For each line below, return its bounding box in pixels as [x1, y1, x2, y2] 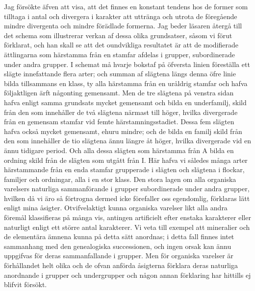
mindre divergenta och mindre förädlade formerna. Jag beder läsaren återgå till [4, 21, 242, 31]
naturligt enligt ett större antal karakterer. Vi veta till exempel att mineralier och [4, 222, 250, 232]
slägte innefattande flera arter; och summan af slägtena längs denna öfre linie [4, 68, 236, 79]
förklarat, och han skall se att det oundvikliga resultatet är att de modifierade [4, 40, 239, 50]
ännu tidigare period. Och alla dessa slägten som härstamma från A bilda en [4, 145, 234, 155]
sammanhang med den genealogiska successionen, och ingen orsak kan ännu [4, 241, 231, 251]
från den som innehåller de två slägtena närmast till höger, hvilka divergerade [4, 107, 238, 117]
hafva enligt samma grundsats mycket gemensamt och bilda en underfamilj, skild [4, 97, 247, 107]
